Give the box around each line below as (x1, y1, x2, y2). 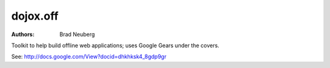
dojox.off (11, 9, 59, 23)
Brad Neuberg (59, 31, 95, 38)
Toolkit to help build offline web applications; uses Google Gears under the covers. (11, 42, 219, 49)
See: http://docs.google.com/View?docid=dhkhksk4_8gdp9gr (11, 53, 167, 61)
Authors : (11, 31, 35, 38)
